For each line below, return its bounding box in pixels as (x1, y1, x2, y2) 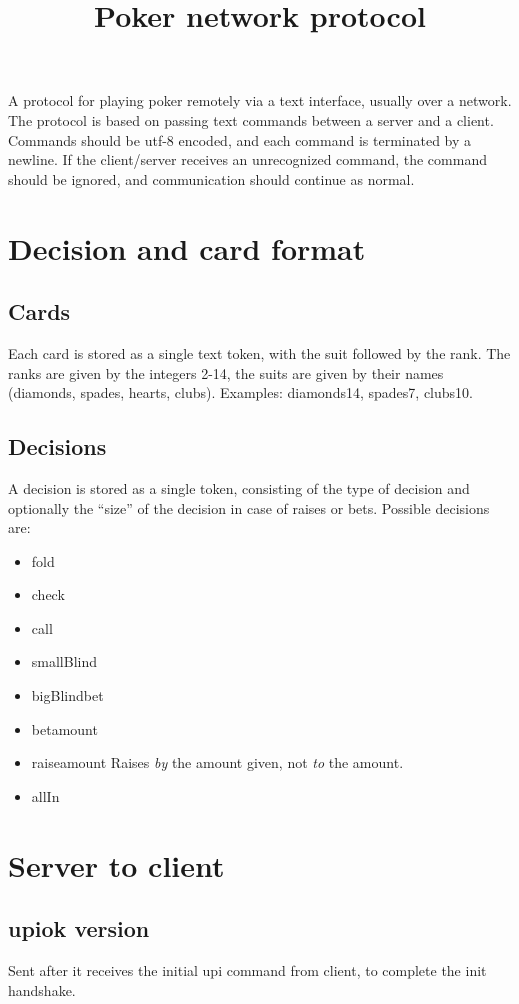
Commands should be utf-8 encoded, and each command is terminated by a (8, 129, 472, 150)
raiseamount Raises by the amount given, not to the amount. (31, 752, 404, 773)
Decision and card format (8, 227, 366, 268)
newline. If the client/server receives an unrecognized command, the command (8, 149, 487, 170)
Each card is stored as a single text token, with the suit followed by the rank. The (8, 342, 511, 363)
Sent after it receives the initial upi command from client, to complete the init (8, 960, 487, 981)
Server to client (8, 844, 225, 885)
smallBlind (31, 651, 98, 672)
